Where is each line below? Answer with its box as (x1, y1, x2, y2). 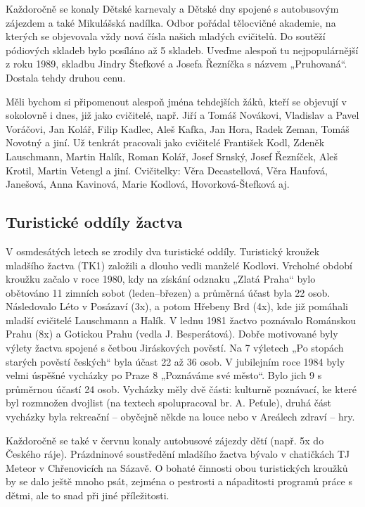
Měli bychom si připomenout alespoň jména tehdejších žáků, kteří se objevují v (6, 94, 347, 108)
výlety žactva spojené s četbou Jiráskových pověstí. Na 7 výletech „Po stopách (6, 340, 344, 355)
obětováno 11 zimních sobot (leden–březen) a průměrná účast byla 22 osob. (6, 285, 331, 300)
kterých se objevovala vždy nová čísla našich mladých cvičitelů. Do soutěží (6, 29, 326, 44)
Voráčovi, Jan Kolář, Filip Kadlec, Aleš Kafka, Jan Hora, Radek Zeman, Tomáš (6, 121, 350, 136)
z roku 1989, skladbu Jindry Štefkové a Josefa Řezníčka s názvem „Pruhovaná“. (6, 56, 347, 71)
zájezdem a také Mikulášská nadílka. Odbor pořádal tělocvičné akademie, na (6, 15, 336, 30)
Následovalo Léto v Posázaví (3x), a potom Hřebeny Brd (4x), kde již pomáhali (6, 299, 348, 314)
